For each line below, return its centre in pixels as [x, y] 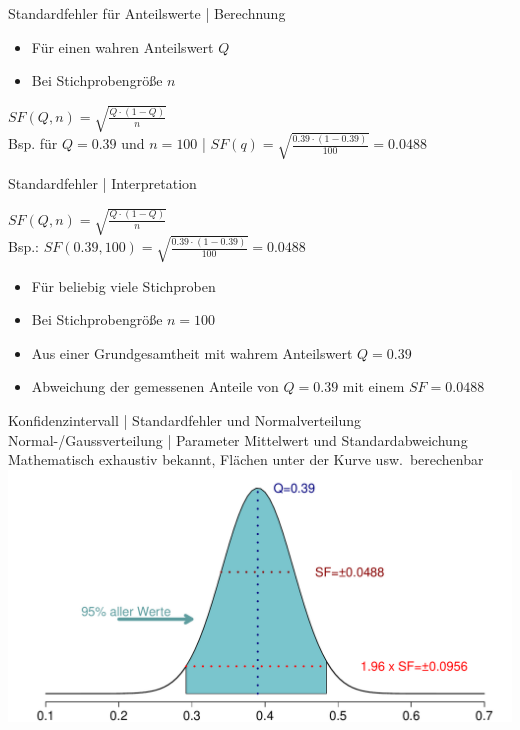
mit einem [373, 386]
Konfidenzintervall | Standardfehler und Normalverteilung [184, 419]
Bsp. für [33, 143]
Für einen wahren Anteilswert [122, 46]
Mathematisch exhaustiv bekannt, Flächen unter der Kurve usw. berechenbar [246, 459]
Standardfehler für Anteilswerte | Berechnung [147, 13]
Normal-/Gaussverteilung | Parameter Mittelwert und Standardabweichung [238, 439]
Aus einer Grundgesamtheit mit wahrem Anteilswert [192, 352]
